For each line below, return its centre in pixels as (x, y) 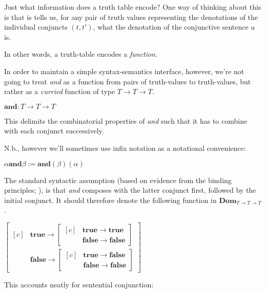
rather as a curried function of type (60, 91)
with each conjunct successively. (54, 131)
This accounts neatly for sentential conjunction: (79, 284)
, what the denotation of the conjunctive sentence (171, 27)
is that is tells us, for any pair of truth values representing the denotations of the (131, 17)
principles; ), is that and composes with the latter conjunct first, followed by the (130, 190)
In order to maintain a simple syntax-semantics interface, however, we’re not (124, 71)
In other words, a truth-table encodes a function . (81, 54)
